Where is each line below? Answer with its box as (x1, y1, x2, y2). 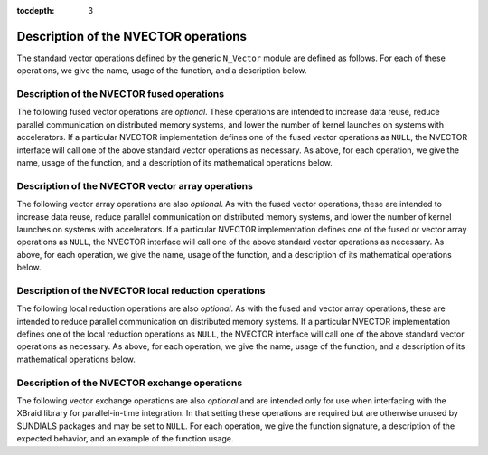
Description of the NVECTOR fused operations (16, 88, 225, 100)
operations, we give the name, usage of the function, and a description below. (16, 65, 307, 76)
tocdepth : (16, 5, 55, 15)
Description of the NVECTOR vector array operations (16, 179, 253, 192)
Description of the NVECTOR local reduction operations (16, 284, 266, 297)
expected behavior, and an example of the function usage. (16, 433, 234, 444)
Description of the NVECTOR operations (16, 28, 248, 44)
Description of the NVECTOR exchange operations (16, 376, 243, 389)
